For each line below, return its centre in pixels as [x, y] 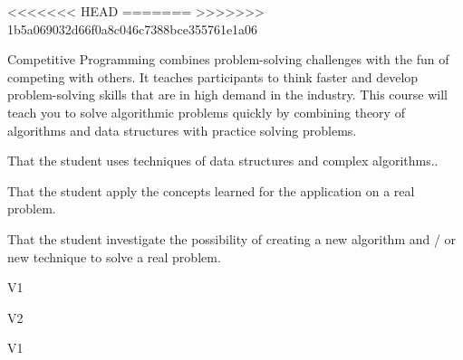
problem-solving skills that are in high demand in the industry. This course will [227, 95]
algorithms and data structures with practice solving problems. [182, 130]
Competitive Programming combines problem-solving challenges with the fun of [228, 59]
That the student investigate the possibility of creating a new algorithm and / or [232, 238]
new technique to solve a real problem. [114, 256]
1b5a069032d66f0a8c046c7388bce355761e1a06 [133, 28]
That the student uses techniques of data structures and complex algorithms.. [223, 161]
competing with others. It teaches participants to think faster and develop [213, 76]
